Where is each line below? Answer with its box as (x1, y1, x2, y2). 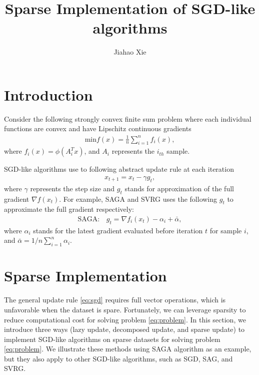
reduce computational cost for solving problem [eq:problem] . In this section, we (4, 314, 246, 324)
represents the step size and (30, 183, 115, 193)
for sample (209, 225, 242, 235)
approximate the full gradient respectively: (4, 204, 134, 214)
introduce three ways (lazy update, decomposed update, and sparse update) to (4, 324, 245, 334)
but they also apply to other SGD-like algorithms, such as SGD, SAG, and (4, 353, 233, 363)
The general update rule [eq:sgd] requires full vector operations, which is (4, 294, 226, 305)
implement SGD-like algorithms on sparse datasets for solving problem (4, 333, 220, 344)
